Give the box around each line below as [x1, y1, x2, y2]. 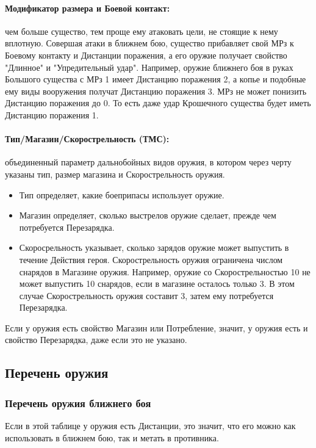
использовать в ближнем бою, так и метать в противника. [5, 431, 219, 444]
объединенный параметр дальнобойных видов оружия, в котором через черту [5, 156, 292, 168]
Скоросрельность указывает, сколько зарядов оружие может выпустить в [19, 241, 289, 254]
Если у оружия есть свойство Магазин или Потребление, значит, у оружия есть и [5, 321, 308, 334]
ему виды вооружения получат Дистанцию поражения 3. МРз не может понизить [5, 84, 307, 97]
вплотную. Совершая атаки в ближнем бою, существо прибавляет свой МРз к [5, 37, 294, 49]
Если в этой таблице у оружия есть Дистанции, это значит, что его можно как [5, 419, 296, 432]
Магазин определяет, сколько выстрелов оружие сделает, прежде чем [19, 209, 276, 222]
